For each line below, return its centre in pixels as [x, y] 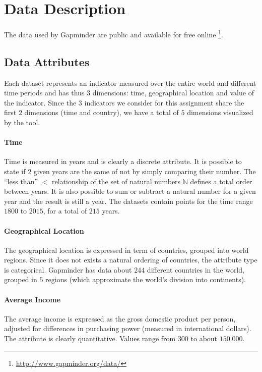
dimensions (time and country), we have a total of [102, 112]
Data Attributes [47, 61]
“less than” [21, 181]
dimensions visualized [220, 112]
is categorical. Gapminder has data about [68, 269]
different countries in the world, [195, 269]
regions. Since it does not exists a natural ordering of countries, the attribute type [131, 260]
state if [15, 171]
